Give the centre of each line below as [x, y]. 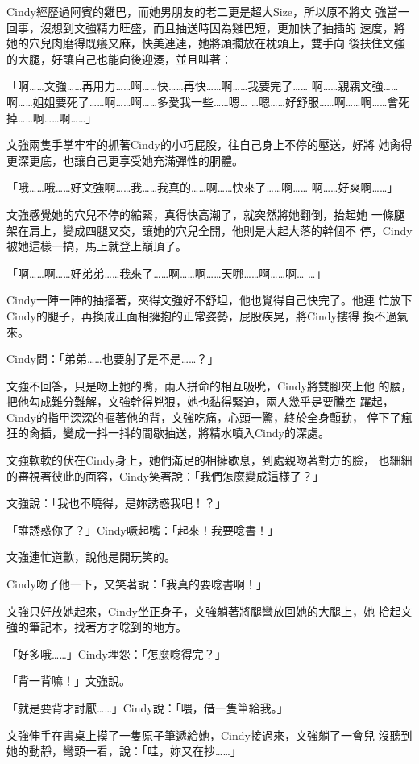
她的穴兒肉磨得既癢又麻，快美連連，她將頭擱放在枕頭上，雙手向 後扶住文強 [206, 43]
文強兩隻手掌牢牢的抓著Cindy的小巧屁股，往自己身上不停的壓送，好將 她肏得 [209, 145]
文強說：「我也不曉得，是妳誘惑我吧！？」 [116, 503]
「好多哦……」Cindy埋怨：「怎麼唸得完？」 [116, 653]
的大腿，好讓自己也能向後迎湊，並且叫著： [119, 58]
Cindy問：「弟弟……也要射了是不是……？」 [113, 359]
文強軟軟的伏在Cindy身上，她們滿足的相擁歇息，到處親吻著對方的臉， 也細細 [209, 460]
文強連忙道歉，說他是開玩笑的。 [91, 557]
